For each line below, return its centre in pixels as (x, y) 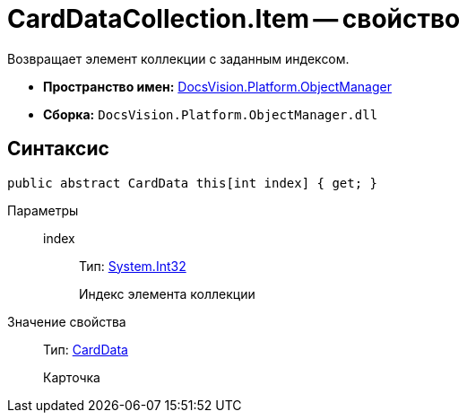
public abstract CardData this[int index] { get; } (193, 183)
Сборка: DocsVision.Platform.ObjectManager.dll (211, 114)
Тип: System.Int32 (133, 266)
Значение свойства (67, 321)
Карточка (72, 377)
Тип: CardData (86, 349)
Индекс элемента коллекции (167, 293)
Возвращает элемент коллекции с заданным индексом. (178, 58)
